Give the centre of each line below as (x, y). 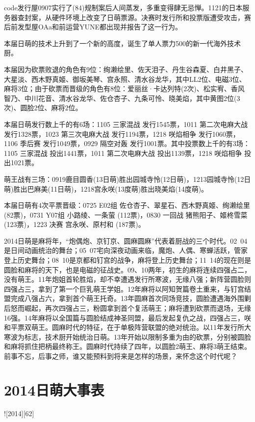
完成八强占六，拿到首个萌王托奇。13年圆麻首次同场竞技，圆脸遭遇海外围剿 (131, 298)
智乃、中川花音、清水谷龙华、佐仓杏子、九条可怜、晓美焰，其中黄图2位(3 (122, 98)
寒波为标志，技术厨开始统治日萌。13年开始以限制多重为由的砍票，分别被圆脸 (127, 336)
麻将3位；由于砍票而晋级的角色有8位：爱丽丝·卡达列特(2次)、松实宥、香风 (124, 88)
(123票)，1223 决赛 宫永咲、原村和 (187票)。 (75, 224)
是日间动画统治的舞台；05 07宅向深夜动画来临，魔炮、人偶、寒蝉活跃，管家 (126, 250)
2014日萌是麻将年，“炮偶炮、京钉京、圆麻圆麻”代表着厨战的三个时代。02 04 (126, 240)
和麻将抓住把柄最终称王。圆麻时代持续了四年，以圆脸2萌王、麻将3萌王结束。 (127, 346)
